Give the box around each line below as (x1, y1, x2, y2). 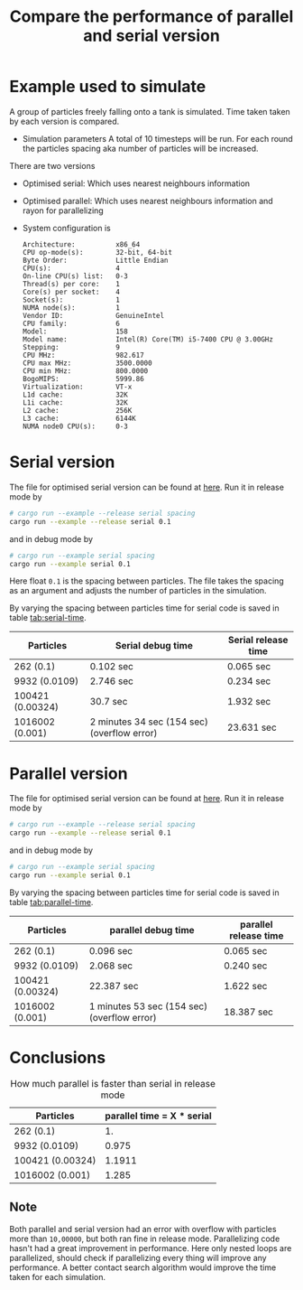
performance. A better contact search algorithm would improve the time (9, 1262, 277, 1273)
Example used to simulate (9, 77, 207, 97)
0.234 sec (226, 675, 271, 687)
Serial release (228, 634, 289, 647)
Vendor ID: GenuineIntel (22, 311, 165, 320)
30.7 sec (89, 696, 128, 708)
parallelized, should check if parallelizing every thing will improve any (9, 1252, 268, 1263)
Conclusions (9, 1048, 106, 1068)
